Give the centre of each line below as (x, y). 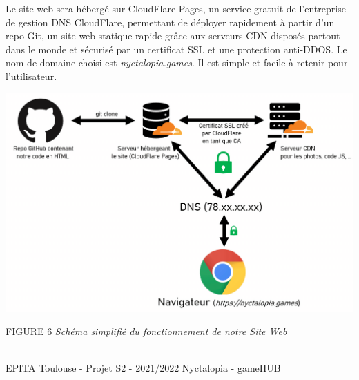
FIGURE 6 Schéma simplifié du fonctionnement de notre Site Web (146, 331)
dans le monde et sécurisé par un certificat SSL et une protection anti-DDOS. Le (176, 49)
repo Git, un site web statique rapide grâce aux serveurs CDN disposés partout (173, 36)
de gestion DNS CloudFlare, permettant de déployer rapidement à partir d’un (170, 22)
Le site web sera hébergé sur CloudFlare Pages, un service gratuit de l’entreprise (176, 8)
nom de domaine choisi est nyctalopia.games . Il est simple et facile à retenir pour (177, 63)
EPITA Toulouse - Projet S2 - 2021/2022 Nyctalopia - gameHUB (143, 367)
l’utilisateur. (31, 76)
